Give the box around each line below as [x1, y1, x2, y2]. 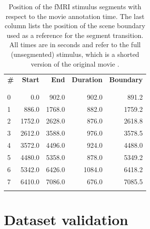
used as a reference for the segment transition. [6, 30, 144, 40]
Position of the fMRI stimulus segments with [8, 1, 142, 11]
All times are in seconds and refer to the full [9, 39, 141, 50]
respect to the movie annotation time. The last [5, 11, 145, 21]
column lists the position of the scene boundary [4, 20, 146, 31]
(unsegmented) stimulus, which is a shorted [11, 49, 139, 59]
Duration [72, 74, 103, 85]
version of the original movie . [30, 58, 120, 69]
